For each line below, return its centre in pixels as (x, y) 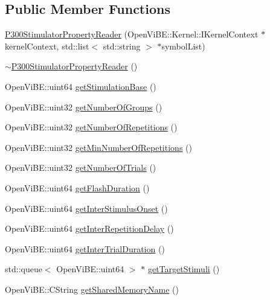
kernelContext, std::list (47, 46)
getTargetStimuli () (184, 269)
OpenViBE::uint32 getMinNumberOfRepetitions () (98, 147)
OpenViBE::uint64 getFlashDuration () (77, 187)
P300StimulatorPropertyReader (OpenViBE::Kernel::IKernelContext (132, 34)
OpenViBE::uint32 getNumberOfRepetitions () (91, 127)
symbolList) (183, 46)
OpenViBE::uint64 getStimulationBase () (81, 86)
